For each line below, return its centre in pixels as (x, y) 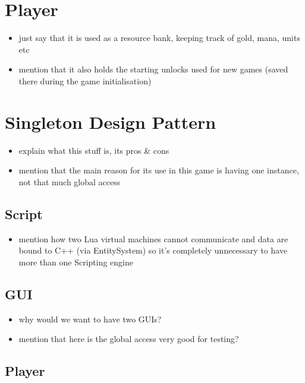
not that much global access (70, 181)
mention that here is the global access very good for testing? (129, 339)
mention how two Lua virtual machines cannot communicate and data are (153, 238)
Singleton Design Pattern (111, 121)
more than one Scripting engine (76, 262)
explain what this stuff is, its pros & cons (94, 150)
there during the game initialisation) (85, 80)
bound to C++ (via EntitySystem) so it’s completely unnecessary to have (153, 250)
